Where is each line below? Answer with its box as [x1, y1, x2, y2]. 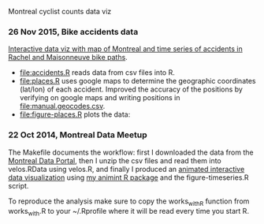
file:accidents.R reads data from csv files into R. [19, 68, 175, 77]
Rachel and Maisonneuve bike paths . [8, 53, 128, 62]
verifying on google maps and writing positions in [19, 93, 180, 103]
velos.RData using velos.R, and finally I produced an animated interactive [8, 164, 245, 174]
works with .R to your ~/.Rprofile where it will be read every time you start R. [8, 207, 250, 218]
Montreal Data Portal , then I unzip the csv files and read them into [8, 155, 222, 165]
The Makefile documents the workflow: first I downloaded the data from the [8, 147, 254, 157]
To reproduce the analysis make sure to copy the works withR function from [8, 196, 250, 207]
